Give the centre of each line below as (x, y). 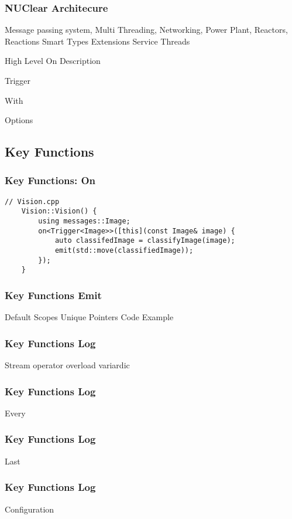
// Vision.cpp (32, 201)
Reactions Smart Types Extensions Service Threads (97, 41)
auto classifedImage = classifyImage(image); (145, 241)
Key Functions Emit (53, 295)
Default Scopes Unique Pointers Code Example (89, 317)
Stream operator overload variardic (67, 365)
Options (19, 120)
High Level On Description (53, 61)
